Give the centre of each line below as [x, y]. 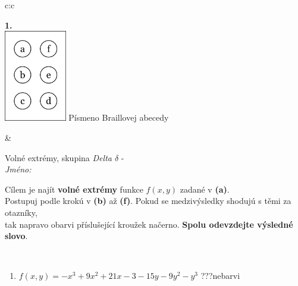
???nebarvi [220, 276]
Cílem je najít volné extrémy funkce [74, 189]
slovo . [16, 236]
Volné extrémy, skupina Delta [58, 157]
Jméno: [18, 169]
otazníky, [21, 212]
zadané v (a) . [205, 189]
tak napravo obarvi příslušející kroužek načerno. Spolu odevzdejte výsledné [149, 224]
